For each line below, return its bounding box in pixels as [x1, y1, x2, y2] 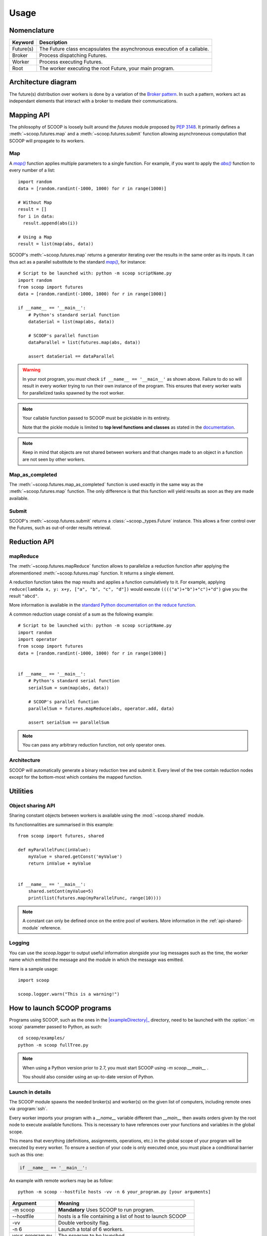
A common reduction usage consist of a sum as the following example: [9, 611, 154, 617]
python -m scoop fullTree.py [18, 1042, 89, 1048]
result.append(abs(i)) [23, 220, 78, 226]
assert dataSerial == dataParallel [28, 353, 115, 359]
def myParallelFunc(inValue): [18, 847, 91, 852]
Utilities [9, 787, 34, 795]
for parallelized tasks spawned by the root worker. [22, 390, 125, 396]
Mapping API [9, 111, 50, 119]
